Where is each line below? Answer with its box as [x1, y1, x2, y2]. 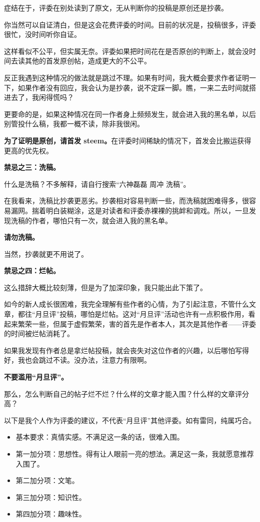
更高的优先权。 [4, 145, 53, 155]
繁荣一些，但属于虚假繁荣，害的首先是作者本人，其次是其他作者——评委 [17, 318, 256, 329]
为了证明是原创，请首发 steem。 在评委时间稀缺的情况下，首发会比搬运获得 [4, 135, 251, 145]
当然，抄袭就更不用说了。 [4, 248, 88, 259]
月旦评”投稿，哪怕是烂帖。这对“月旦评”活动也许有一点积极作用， [35, 309, 248, 319]
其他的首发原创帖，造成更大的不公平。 [24, 55, 151, 66]
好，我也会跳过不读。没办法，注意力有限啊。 [4, 355, 151, 365]
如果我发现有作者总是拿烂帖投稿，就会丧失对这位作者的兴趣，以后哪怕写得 [4, 345, 249, 355]
